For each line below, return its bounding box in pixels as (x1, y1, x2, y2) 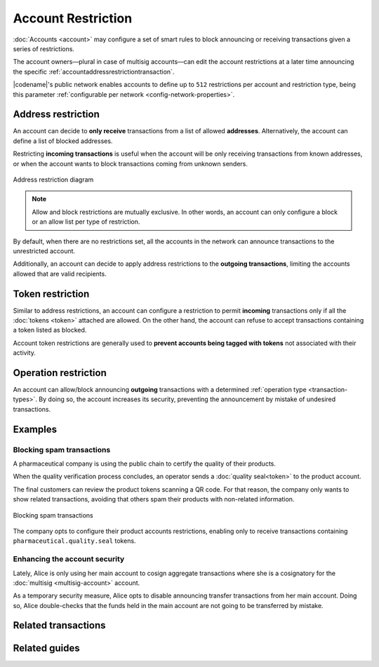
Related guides (13, 642, 80, 654)
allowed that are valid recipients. (13, 269, 107, 278)
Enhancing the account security (13, 554, 125, 564)
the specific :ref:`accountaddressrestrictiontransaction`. (13, 67, 175, 76)
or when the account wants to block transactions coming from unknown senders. (13, 159, 248, 168)
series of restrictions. (13, 44, 75, 53)
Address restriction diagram (13, 175, 94, 184)
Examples (13, 423, 58, 435)
